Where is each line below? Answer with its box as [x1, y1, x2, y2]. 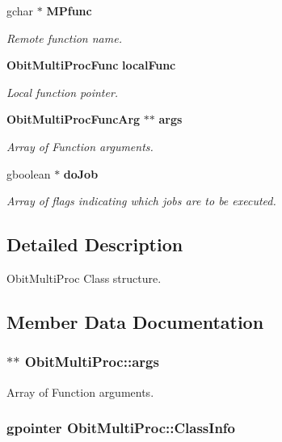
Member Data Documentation [6, 309, 264, 334]
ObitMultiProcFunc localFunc [6, 57, 176, 74]
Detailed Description [6, 232, 183, 257]
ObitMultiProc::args [24, 351, 159, 372]
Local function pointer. [6, 83, 119, 100]
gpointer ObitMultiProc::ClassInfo [6, 418, 235, 438]
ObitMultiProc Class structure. [6, 269, 162, 286]
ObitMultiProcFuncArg [6, 111, 141, 128]
